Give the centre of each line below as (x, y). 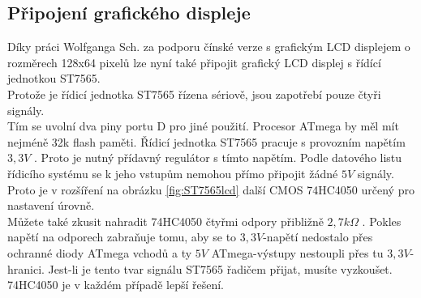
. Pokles (382, 221)
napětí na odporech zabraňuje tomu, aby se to (122, 237)
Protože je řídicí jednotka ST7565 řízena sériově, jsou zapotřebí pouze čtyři (194, 94)
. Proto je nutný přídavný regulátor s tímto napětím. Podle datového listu (218, 158)
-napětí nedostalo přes (318, 237)
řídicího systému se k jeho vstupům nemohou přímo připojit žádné (173, 173)
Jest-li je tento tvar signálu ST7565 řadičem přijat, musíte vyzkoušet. (220, 268)
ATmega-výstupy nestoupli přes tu (297, 252)
